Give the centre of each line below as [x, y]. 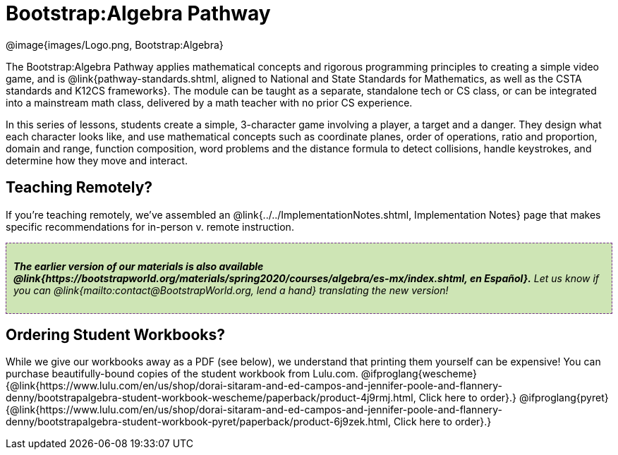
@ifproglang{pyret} [564, 398]
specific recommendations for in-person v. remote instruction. [150, 226]
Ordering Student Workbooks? [115, 335]
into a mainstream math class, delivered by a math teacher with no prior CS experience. [209, 102]
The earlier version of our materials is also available [139, 266]
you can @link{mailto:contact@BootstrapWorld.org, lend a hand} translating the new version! [231, 290]
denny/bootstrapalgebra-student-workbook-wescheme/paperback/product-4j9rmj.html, [211, 398]
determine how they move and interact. [97, 160]
